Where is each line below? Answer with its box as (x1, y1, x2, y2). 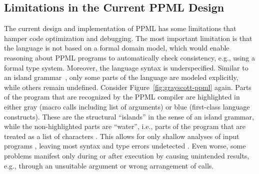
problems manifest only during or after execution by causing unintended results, (4, 150, 249, 160)
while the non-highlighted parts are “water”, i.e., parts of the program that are (4, 121, 246, 131)
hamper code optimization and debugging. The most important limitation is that (4, 32, 252, 43)
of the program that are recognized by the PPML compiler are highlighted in (4, 91, 240, 102)
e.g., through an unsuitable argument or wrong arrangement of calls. (4, 160, 214, 170)
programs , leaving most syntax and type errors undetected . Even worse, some (4, 140, 246, 151)
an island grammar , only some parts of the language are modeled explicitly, (4, 72, 238, 82)
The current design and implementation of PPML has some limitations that (4, 23, 236, 33)
